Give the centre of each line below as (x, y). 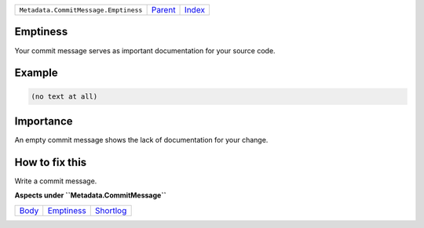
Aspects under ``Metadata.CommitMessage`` (90, 195)
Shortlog (111, 210)
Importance (44, 121)
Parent (163, 10)
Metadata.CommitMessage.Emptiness (81, 10)
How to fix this (51, 162)
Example (36, 73)
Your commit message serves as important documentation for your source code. (145, 50)
